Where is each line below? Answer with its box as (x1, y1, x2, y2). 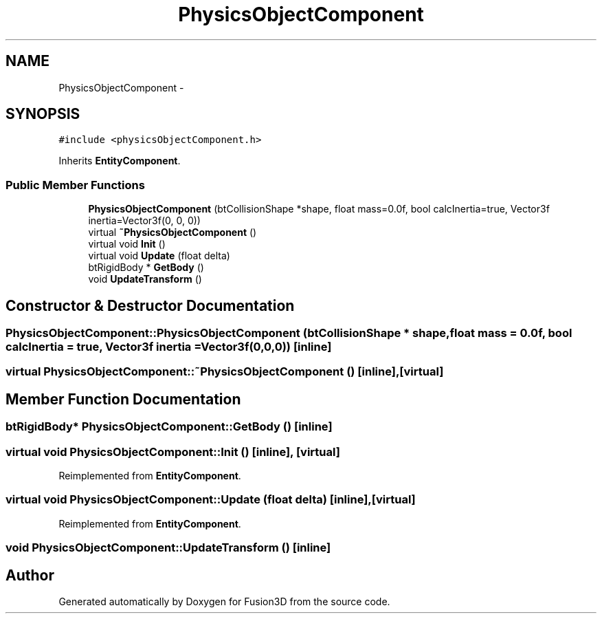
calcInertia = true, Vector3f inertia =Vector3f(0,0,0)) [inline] (5, 340, 332, 354)
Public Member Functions (5, 177, 145, 192)
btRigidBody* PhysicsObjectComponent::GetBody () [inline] (5, 420, 333, 434)
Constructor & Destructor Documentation (5, 296, 295, 314)
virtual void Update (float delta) (88, 250, 230, 262)
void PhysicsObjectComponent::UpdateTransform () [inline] (5, 541, 331, 555)
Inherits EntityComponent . (58, 155, 181, 167)
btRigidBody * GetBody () (88, 261, 204, 274)
